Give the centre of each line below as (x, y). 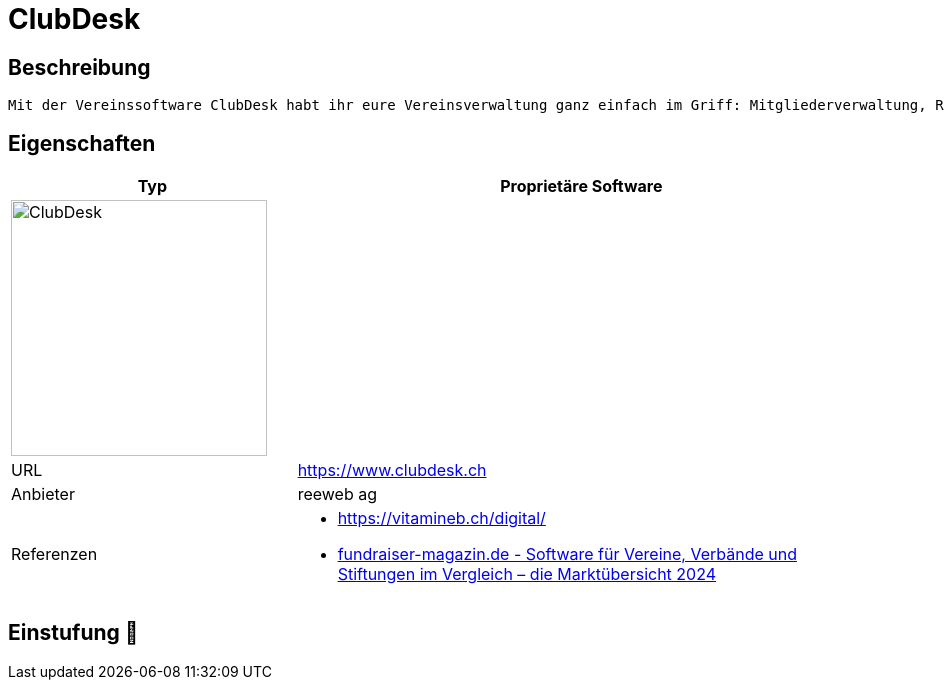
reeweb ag (337, 494)
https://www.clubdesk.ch (392, 470)
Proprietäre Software (581, 186)
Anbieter (43, 494)
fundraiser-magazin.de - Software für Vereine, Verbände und (567, 554)
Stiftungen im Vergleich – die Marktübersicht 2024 (527, 574)
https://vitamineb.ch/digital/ (441, 518)
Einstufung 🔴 (73, 633)
